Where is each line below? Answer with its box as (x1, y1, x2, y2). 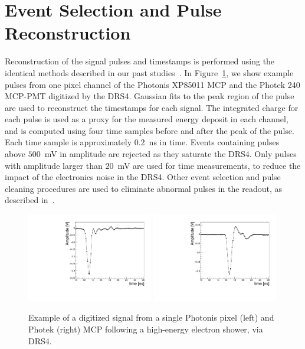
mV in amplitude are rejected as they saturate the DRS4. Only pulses (44, 148, 297, 160)
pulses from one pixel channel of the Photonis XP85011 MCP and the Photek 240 (5, 78, 300, 90)
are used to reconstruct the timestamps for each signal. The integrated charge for (5, 101, 299, 113)
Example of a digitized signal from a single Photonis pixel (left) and (28, 311, 274, 324)
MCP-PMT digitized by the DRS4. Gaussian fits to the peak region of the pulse (5, 90, 294, 102)
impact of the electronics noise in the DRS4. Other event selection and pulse (5, 171, 281, 183)
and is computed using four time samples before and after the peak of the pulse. (5, 124, 294, 136)
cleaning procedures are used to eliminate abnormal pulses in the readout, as (5, 182, 282, 194)
